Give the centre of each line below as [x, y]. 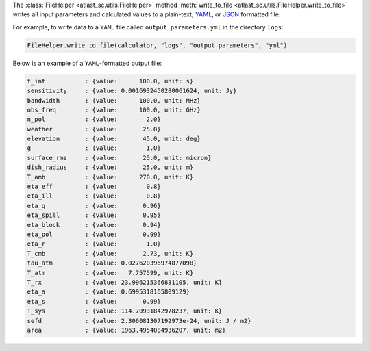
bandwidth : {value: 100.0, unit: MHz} [114, 100]
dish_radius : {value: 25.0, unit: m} [110, 167]
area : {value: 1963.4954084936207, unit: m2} [126, 330]
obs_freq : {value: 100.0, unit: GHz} [114, 110]
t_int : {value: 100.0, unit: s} [110, 81]
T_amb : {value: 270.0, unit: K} [110, 177]
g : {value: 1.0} [94, 148]
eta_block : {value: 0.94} [94, 225]
